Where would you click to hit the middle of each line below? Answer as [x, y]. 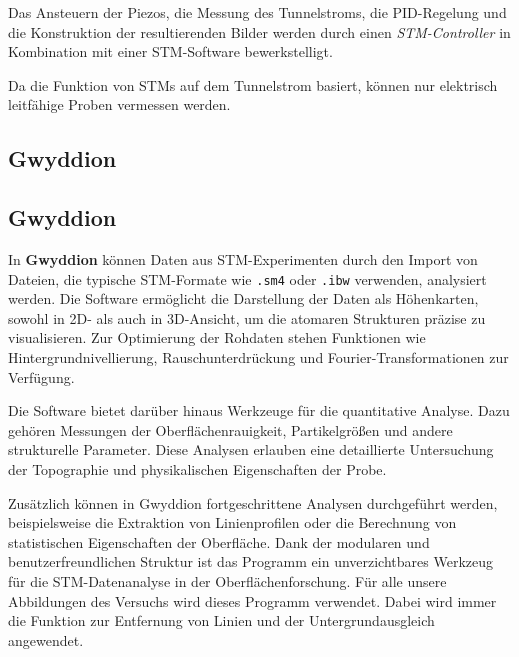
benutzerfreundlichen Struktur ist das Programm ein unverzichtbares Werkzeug [250, 561]
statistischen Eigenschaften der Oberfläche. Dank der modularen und [219, 541]
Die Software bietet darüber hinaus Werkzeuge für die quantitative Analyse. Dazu [259, 410]
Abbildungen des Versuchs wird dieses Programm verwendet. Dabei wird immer [252, 600]
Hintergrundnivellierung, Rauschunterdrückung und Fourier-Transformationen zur [258, 356]
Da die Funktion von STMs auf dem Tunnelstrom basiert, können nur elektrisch [253, 84]
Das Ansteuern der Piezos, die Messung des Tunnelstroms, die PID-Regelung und [257, 12]
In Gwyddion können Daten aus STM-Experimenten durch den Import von [243, 258]
